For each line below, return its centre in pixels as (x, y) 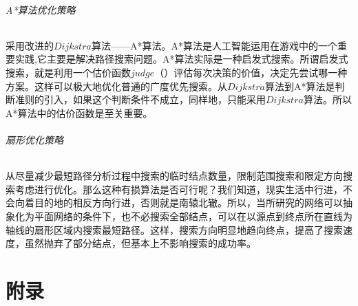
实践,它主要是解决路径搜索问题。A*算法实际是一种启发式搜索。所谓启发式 (181, 59)
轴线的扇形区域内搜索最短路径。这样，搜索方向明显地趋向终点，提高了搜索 (174, 229)
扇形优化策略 (34, 139)
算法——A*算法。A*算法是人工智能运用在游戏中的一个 (214, 45)
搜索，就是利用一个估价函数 (68, 72)
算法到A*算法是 (300, 86)
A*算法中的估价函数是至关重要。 (79, 112)
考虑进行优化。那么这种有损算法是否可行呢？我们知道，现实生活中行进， (179, 189)
